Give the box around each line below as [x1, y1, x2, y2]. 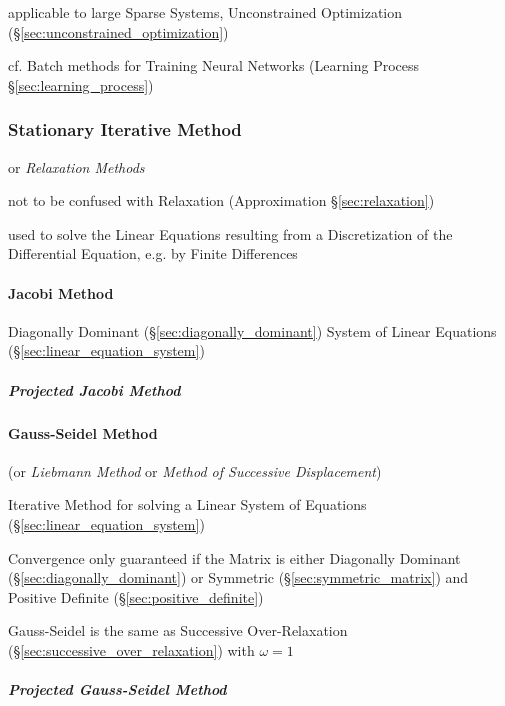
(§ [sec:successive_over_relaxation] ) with [8, 639, 255, 660]
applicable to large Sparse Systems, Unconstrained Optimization [8, 2, 403, 22]
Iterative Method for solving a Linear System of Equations [8, 494, 367, 515]
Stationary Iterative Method [8, 117, 242, 142]
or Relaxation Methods [8, 156, 145, 177]
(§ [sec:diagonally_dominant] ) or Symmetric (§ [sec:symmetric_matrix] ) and [8, 567, 469, 588]
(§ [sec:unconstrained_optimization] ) [8, 21, 229, 42]
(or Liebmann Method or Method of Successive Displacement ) [8, 460, 382, 481]
